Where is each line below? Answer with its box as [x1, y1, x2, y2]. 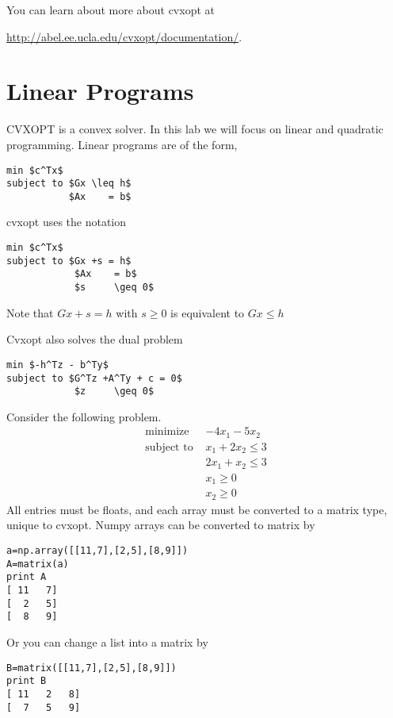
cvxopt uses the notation [6, 213, 127, 230]
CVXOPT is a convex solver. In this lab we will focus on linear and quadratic [6, 121, 383, 137]
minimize [145, 426, 189, 438]
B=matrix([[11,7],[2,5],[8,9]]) [6, 662, 177, 674]
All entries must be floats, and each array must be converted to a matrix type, [6, 501, 387, 517]
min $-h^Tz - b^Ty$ [6, 359, 109, 371]
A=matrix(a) [6, 558, 69, 570]
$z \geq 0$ [74, 386, 155, 397]
